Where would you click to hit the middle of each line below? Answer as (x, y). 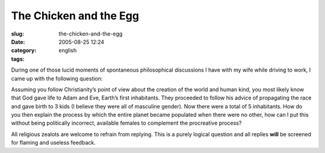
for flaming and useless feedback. (53, 143)
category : (24, 51)
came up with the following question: (57, 78)
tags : (18, 59)
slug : (17, 34)
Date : (18, 42)
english (68, 51)
